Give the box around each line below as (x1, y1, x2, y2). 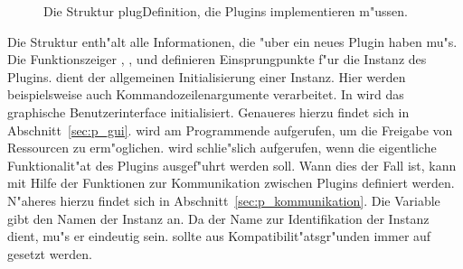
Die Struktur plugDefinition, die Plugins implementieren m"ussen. (43, 2, 408, 20)
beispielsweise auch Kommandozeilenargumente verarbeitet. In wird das (7, 85, 404, 104)
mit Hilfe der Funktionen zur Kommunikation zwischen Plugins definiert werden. (7, 173, 455, 192)
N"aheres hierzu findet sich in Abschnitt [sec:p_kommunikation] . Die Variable (7, 190, 440, 209)
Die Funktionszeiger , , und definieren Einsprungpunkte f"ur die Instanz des (7, 50, 427, 69)
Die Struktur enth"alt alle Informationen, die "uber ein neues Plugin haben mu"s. (7, 32, 458, 51)
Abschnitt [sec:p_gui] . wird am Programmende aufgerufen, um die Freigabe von (7, 120, 453, 139)
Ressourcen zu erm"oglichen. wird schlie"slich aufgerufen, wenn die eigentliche (7, 138, 437, 157)
